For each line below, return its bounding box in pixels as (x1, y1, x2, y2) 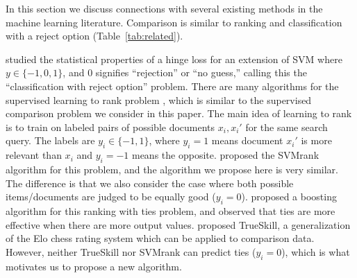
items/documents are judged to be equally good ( (6, 189, 216, 204)
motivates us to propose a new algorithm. (6, 259, 182, 273)
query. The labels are (6, 133, 95, 148)
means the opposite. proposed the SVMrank (131, 148, 319, 162)
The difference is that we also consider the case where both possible (6, 175, 294, 190)
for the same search (245, 119, 328, 134)
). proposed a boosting (241, 189, 337, 204)
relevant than (6, 148, 62, 162)
